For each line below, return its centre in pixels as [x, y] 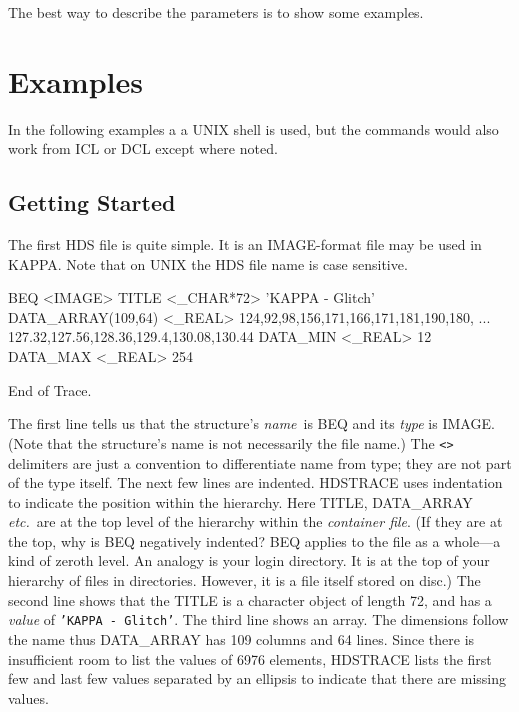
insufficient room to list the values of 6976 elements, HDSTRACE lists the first [250, 658]
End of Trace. [50, 389]
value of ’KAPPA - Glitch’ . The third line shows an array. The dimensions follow [258, 619]
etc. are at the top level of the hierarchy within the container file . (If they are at [255, 521]
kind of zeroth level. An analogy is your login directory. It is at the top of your [249, 560]
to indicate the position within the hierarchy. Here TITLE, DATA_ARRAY [240, 501]
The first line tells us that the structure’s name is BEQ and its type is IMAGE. [251, 423]
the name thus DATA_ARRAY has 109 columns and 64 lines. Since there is [241, 638]
